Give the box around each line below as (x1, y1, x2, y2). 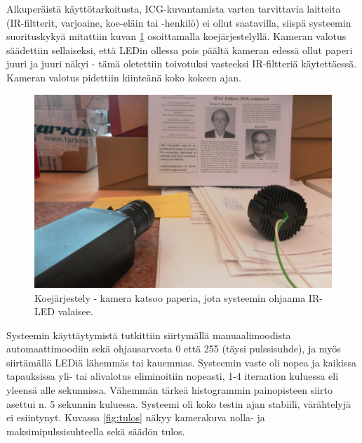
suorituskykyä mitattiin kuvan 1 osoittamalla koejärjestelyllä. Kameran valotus (6, 29, 347, 44)
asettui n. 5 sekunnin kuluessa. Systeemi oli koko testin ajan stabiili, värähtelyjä (6, 396, 351, 411)
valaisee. (58, 304, 93, 319)
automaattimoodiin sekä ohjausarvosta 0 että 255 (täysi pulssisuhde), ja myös (6, 341, 341, 356)
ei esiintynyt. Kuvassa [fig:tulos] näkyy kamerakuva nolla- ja (6, 410, 265, 425)
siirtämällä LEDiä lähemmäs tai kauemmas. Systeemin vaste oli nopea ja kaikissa (6, 355, 356, 369)
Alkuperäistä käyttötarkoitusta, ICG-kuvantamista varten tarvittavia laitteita (6, 1, 341, 15)
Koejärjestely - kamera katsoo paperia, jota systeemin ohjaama (34, 290, 306, 305)
